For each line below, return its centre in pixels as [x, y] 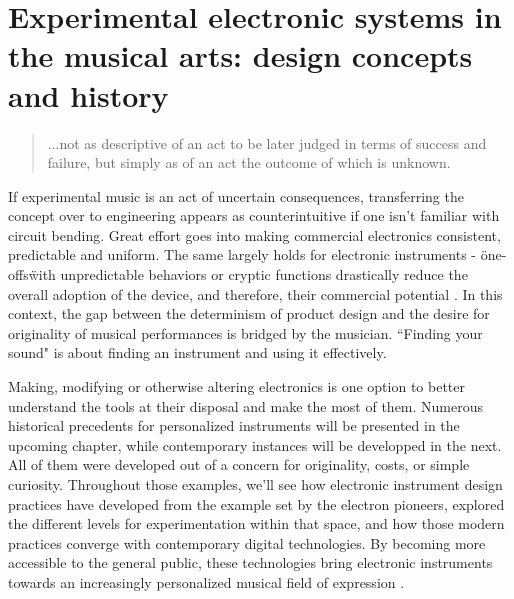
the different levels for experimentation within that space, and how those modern [256, 523]
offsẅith [32, 274]
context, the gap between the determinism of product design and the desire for [249, 313]
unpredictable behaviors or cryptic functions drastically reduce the [264, 274]
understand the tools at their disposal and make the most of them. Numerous [246, 405]
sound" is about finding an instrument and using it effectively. [197, 352]
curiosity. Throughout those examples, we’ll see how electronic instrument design [255, 484]
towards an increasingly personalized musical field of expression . [206, 581]
